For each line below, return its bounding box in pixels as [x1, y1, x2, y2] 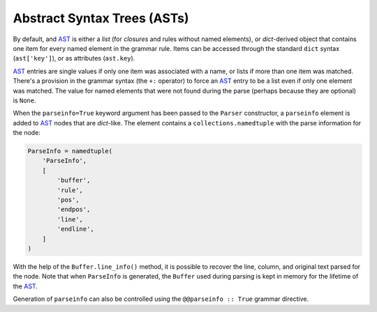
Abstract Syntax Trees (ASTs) [13, 10, 189, 26]
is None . [13, 96, 36, 104]
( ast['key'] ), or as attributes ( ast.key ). [13, 54, 135, 63]
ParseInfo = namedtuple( [27, 147, 113, 155]
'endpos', [57, 205, 91, 214]
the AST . [13, 282, 38, 290]
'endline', [57, 225, 94, 233]
